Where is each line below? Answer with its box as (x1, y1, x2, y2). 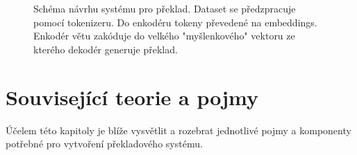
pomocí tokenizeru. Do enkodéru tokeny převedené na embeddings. (33, 15, 317, 29)
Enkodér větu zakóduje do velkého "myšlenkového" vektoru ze (33, 28, 295, 43)
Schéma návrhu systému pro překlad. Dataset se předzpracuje (33, 1, 296, 15)
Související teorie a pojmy (6, 82, 258, 111)
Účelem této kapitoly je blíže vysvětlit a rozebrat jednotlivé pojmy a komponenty (6, 122, 351, 137)
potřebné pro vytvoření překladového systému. (6, 136, 203, 151)
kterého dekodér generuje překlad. (33, 42, 178, 56)
